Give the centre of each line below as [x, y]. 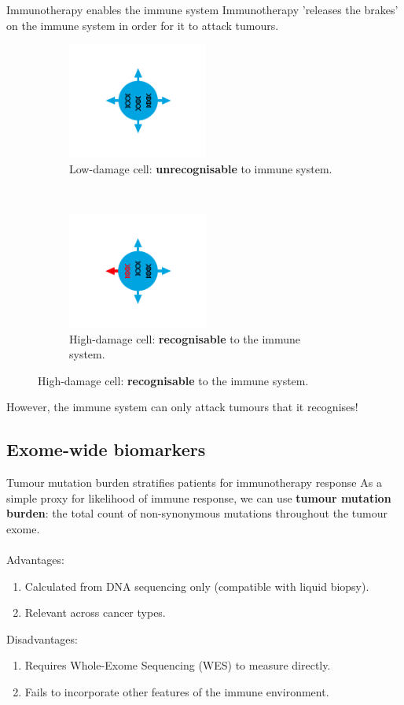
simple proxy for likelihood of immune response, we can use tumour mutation [199, 497]
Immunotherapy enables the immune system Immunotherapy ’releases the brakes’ [202, 9]
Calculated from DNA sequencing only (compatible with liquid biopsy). [197, 586]
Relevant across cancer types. [95, 612]
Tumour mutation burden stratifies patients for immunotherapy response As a [194, 482]
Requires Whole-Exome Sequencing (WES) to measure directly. [178, 665]
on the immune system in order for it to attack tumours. [143, 25]
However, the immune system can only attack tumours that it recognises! [182, 407]
